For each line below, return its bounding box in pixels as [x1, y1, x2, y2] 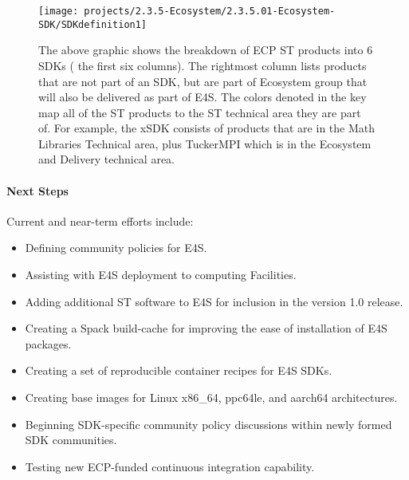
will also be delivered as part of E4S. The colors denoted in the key [38, 89, 367, 105]
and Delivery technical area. [38, 151, 175, 167]
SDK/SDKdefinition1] [38, 18, 147, 30]
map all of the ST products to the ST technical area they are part [38, 104, 361, 120]
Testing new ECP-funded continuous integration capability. [25, 458, 315, 474]
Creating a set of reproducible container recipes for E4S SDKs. [25, 362, 332, 379]
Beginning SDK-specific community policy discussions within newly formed [25, 415, 392, 432]
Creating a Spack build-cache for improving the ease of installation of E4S [25, 320, 387, 336]
